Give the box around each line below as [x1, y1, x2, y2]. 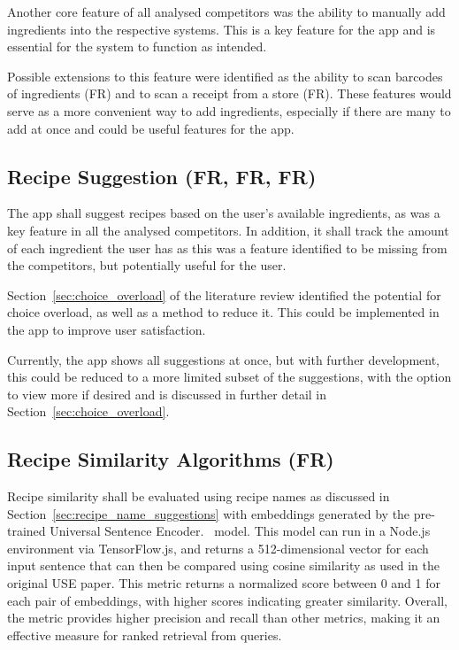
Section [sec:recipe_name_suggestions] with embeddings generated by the [7, 504, 410, 522]
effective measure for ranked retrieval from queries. [7, 625, 282, 644]
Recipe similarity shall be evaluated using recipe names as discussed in [7, 487, 390, 506]
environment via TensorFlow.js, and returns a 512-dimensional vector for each [7, 538, 429, 557]
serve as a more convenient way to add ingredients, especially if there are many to [7, 101, 451, 120]
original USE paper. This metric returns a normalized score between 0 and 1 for [7, 574, 440, 592]
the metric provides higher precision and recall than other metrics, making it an [7, 608, 440, 627]
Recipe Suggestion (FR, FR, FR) [7, 162, 317, 190]
